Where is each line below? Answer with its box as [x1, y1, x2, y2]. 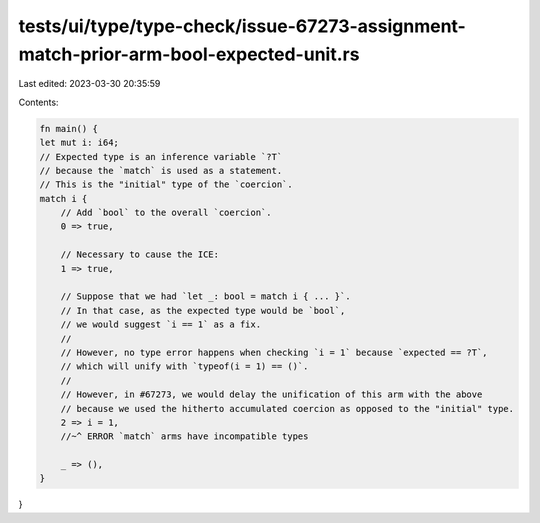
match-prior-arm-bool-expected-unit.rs [18, 43, 360, 65]
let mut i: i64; [39, 137, 120, 149]
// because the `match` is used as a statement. [39, 165, 283, 176]
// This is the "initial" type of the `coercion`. [39, 179, 294, 190]
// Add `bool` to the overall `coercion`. [60, 207, 272, 219]
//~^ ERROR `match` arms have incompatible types [60, 431, 309, 442]
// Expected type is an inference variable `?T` [39, 151, 283, 162]
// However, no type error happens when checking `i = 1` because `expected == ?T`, [60, 346, 489, 358]
